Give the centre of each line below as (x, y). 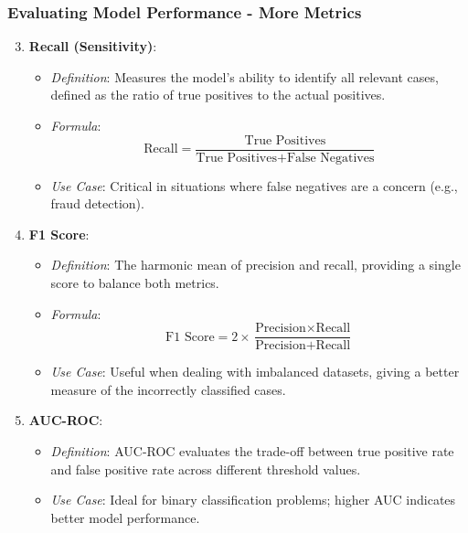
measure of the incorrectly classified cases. (168, 389)
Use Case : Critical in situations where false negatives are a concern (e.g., (254, 185)
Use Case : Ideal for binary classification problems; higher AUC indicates (253, 500)
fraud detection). (97, 203)
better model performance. (125, 517)
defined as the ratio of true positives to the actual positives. (218, 95)
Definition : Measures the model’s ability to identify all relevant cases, (245, 76)
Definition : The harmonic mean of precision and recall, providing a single (255, 265)
